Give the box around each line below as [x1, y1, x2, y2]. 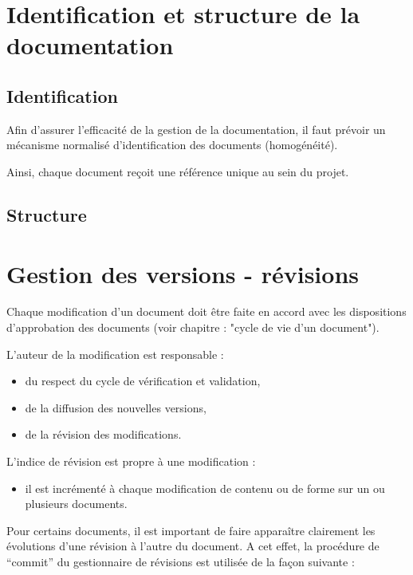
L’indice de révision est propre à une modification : [6, 453, 256, 470]
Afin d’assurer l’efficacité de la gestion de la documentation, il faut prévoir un [6, 120, 386, 137]
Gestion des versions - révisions [6, 257, 359, 289]
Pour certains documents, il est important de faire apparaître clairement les [6, 522, 376, 538]
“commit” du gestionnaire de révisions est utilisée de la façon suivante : [6, 553, 355, 569]
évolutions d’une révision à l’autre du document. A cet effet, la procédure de [6, 538, 380, 554]
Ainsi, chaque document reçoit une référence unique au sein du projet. [6, 163, 349, 179]
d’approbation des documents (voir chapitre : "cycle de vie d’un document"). [6, 319, 380, 336]
